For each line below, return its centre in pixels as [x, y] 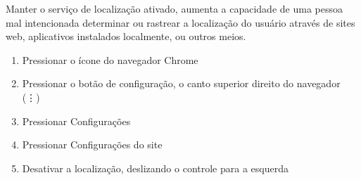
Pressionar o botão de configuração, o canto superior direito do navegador [181, 83]
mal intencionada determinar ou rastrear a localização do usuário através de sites [180, 22]
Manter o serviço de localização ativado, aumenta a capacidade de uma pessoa [174, 8]
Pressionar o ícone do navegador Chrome [110, 59]
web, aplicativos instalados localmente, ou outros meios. [126, 36]
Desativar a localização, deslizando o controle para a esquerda [155, 168]
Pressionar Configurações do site [92, 144]
